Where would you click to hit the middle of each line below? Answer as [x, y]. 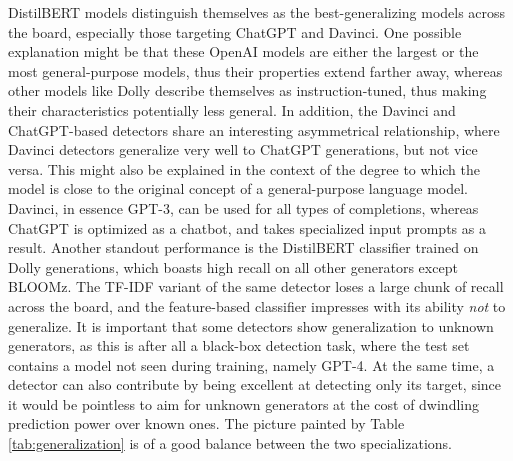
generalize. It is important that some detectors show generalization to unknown [251, 325]
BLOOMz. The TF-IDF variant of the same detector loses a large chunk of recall [256, 286]
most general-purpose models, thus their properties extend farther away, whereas [255, 70]
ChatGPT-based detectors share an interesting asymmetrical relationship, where [254, 129]
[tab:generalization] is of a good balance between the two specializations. [230, 443]
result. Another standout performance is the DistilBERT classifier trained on [243, 247]
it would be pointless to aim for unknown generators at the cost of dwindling [244, 403]
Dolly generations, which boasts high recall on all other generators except [233, 266]
